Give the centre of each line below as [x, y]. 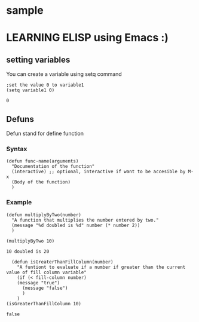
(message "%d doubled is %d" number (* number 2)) [76, 225]
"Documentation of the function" [53, 167]
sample [25, 10]
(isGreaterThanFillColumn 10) [44, 303]
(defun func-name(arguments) [42, 161]
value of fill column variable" [46, 272]
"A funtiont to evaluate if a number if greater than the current [101, 267]
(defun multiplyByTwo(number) [44, 215]
